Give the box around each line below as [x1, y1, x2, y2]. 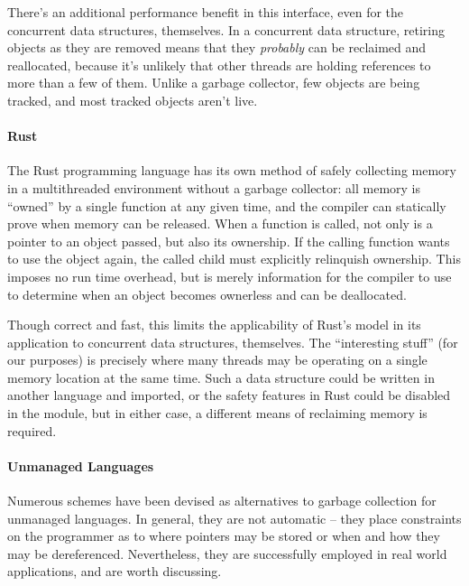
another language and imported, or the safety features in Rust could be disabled [7, 386, 451, 405]
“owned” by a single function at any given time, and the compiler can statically [7, 196, 446, 215]
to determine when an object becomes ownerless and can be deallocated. [7, 284, 407, 303]
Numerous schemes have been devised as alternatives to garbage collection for [7, 491, 437, 510]
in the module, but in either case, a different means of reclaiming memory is [7, 404, 428, 423]
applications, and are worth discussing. [7, 562, 222, 581]
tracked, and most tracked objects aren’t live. [7, 90, 258, 109]
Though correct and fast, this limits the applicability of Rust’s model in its [7, 315, 421, 334]
